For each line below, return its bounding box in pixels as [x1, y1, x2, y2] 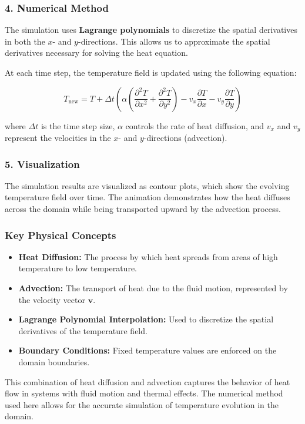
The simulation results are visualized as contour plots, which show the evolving [5, 179, 290, 191]
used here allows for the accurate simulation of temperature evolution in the [5, 398, 279, 410]
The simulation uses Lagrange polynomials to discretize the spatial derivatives [5, 23, 297, 36]
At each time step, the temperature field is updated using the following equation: [5, 66, 297, 78]
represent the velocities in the [5, 132, 111, 144]
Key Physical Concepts [5, 227, 116, 242]
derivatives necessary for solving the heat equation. [5, 46, 188, 59]
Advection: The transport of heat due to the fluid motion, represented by [18, 282, 288, 294]
